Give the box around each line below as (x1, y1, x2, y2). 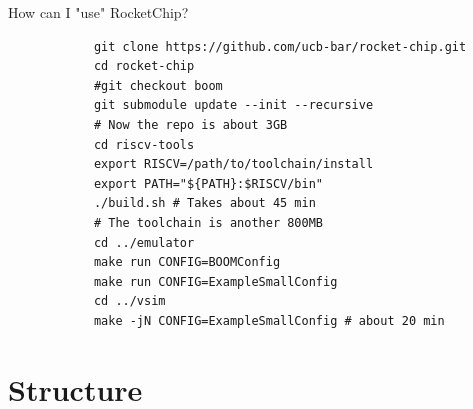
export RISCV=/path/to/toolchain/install (93, 157, 374, 172)
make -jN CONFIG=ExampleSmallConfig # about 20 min (93, 313, 445, 328)
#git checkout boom (93, 78, 223, 93)
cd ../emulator (93, 235, 195, 250)
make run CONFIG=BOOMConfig (93, 255, 281, 270)
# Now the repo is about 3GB (93, 117, 288, 132)
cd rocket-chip (93, 59, 195, 74)
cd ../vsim (93, 294, 166, 309)
